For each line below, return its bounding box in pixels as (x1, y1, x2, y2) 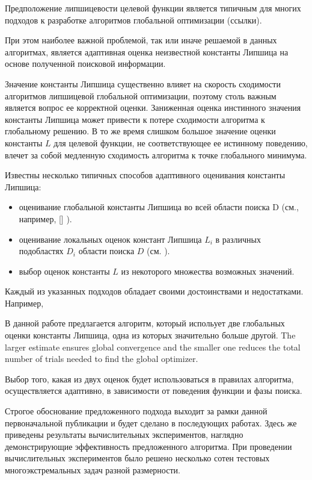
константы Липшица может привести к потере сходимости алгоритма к (5, 113, 265, 125)
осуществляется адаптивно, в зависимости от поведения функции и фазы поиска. (5, 384, 302, 397)
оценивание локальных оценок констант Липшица (19, 232, 202, 245)
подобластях (19, 245, 64, 257)
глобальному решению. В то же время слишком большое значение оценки (5, 125, 276, 137)
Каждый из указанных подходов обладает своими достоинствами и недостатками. (5, 285, 304, 298)
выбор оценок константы (19, 264, 110, 277)
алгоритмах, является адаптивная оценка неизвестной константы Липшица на (5, 45, 289, 58)
